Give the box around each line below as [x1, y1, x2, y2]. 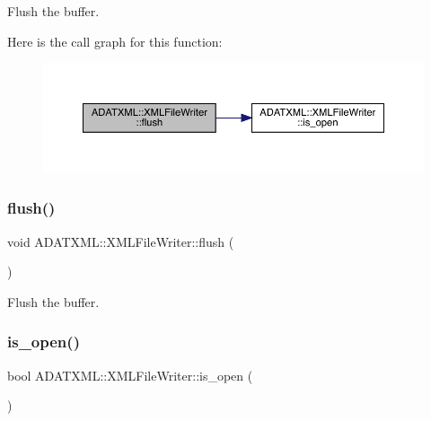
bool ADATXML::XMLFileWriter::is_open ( [7, 365, 253, 384]
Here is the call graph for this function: [7, 31, 223, 50]
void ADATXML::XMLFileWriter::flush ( [7, 232, 234, 250]
